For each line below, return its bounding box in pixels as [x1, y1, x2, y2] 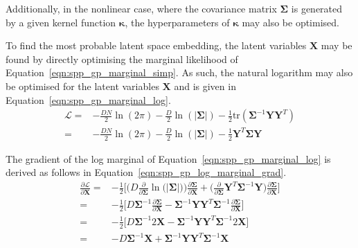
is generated [291, 1, 343, 15]
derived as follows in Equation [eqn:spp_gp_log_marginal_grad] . [6, 165, 287, 179]
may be [321, 38, 352, 53]
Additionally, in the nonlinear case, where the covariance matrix [6, 1, 277, 15]
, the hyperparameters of [125, 15, 230, 29]
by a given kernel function [6, 15, 116, 29]
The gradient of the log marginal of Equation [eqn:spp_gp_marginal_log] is [6, 151, 331, 166]
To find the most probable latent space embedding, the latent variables [6, 38, 307, 53]
